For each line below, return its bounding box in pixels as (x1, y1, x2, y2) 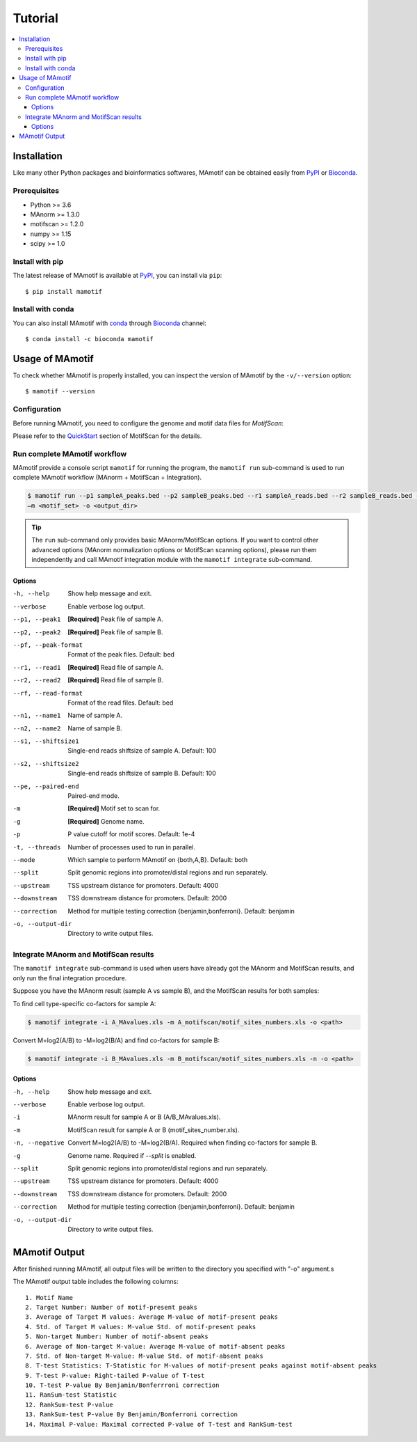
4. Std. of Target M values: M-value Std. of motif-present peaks (25, 1323, 256, 1331)
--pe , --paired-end (13, 782, 79, 790)
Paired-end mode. (67, 792, 120, 800)
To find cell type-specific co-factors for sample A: (13, 999, 156, 1008)
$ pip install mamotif (25, 288, 103, 295)
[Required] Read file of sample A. (67, 663, 164, 671)
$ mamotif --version (25, 387, 95, 395)
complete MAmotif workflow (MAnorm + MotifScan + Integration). (13, 473, 202, 482)
